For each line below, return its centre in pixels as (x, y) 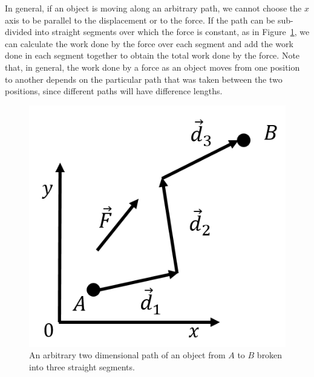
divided (18, 32)
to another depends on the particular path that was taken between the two (144, 79)
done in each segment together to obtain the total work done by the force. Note (152, 55)
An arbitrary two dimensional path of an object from (127, 355)
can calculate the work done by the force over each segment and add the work (149, 43)
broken (270, 355)
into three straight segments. (82, 366)
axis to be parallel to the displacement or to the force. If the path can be (140, 20)
